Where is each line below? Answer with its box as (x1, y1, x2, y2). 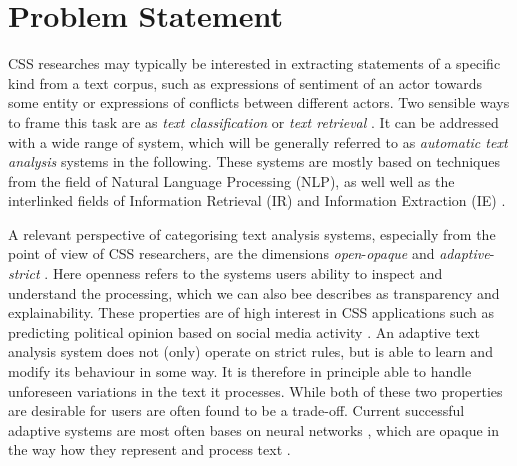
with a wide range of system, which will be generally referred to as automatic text (8, 131, 508, 152)
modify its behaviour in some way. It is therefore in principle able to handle (8, 361, 472, 382)
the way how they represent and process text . (8, 439, 291, 460)
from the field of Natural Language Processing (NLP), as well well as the (8, 170, 455, 191)
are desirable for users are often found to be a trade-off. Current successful (8, 400, 465, 421)
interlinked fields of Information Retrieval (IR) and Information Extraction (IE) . (8, 190, 506, 211)
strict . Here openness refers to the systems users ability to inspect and (8, 263, 443, 284)
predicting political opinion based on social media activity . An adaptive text (8, 321, 480, 342)
